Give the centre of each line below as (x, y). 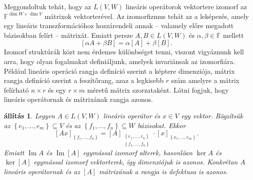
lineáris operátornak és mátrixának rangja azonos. (79, 99)
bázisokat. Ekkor (162, 125)
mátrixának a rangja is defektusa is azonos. (163, 171)
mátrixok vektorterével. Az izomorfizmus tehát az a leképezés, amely (147, 16)
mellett (233, 35)
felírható (17, 90)
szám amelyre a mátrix (205, 80)
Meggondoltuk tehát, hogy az (48, 6)
